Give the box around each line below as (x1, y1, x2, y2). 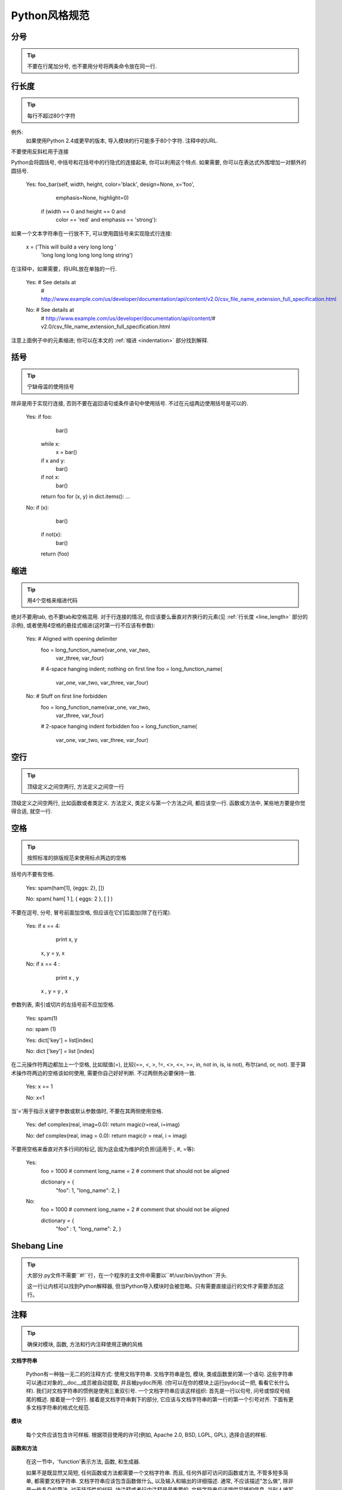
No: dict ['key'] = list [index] (26, 1047, 95, 1054)
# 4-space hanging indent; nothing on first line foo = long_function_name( (41, 665, 223, 673)
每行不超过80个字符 (27, 112, 76, 119)
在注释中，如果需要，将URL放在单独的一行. (11, 265, 117, 272)
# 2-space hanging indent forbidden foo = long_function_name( (41, 723, 197, 730)
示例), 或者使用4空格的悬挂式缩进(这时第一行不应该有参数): (11, 622, 156, 629)
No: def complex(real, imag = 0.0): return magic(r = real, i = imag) (26, 1132, 187, 1139)
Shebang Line (11, 1241, 64, 1251)
